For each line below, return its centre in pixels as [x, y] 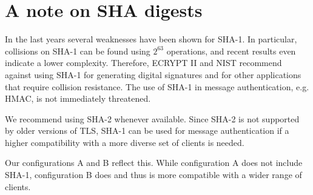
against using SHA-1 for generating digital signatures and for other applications [153, 74]
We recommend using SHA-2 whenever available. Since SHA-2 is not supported [152, 118]
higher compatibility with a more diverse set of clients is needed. [125, 142]
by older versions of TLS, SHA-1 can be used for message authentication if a [147, 131]
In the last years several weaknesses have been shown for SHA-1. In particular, [151, 39]
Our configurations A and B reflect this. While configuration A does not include [154, 163]
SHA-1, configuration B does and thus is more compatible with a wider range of [153, 175]
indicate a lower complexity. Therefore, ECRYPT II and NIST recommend [143, 63]
